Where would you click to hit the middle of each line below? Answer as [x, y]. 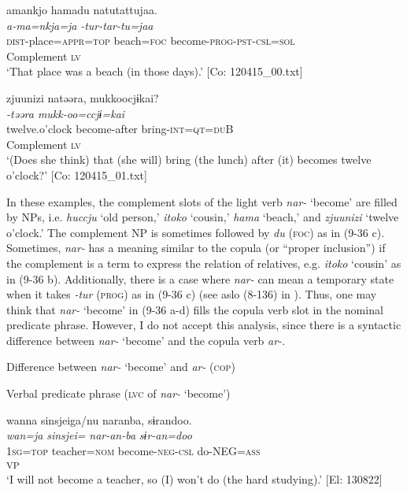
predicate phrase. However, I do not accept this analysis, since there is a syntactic [204, 325]
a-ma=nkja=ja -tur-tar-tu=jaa [80, 25]
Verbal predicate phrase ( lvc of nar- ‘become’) [118, 393]
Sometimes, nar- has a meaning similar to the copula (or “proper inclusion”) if [196, 248]
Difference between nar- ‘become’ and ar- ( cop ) [121, 367]
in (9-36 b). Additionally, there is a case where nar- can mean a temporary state [200, 278]
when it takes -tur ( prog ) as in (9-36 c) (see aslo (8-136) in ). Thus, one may [192, 294]
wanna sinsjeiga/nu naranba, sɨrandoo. [99, 419]
